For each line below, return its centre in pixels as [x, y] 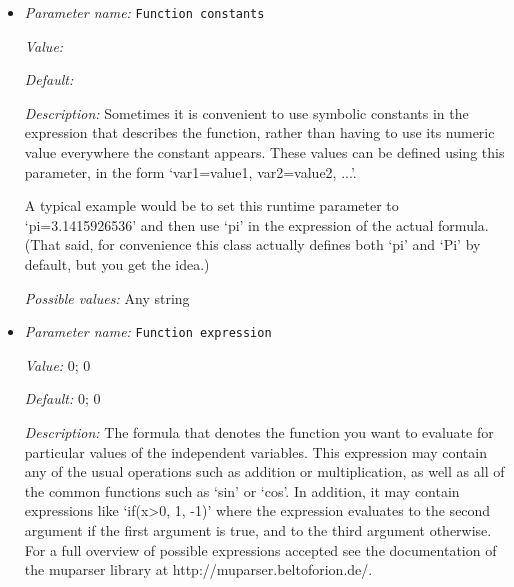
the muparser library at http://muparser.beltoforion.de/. [198, 569]
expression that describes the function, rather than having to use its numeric [259, 132]
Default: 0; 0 [62, 398]
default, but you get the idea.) [117, 264]
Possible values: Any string [107, 297]
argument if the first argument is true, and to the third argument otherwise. [258, 530]
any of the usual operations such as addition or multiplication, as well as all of [264, 471]
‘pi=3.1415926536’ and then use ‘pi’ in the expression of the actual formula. [256, 224]
